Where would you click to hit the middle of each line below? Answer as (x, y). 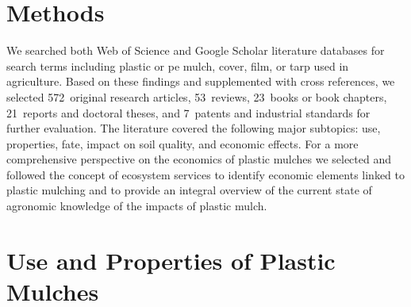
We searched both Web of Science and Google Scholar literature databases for (196, 50)
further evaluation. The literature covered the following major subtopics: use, (194, 128)
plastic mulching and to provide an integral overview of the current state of (189, 190)
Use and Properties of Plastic (171, 260)
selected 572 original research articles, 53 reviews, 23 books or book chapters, (197, 96)
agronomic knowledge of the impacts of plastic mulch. (137, 206)
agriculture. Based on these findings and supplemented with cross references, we (201, 81)
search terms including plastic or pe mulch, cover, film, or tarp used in (178, 65)
